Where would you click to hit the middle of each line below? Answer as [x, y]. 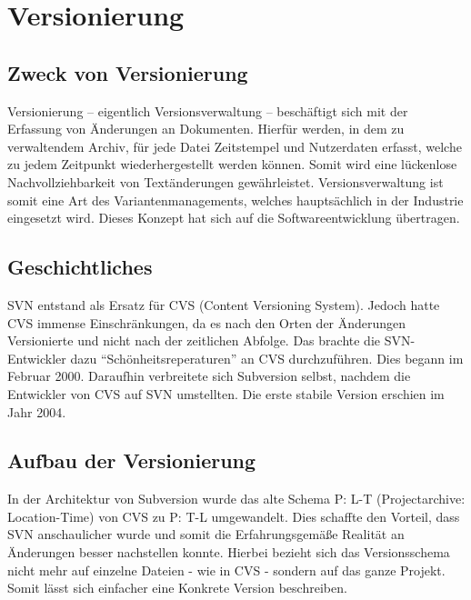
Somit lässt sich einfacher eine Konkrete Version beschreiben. [177, 588]
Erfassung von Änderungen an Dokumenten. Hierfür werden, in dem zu [206, 129]
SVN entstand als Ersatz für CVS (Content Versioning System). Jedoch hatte [224, 304]
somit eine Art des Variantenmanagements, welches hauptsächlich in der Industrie [235, 200]
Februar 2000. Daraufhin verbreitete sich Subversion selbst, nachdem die [209, 376]
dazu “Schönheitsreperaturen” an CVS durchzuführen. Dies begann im [267, 358]
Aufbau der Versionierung [132, 460]
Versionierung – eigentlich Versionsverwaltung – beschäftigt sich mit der [208, 110]
